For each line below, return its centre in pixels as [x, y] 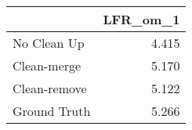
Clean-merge [47, 65]
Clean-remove [50, 88]
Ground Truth [52, 111]
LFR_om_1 [141, 19]
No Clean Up [49, 43]
